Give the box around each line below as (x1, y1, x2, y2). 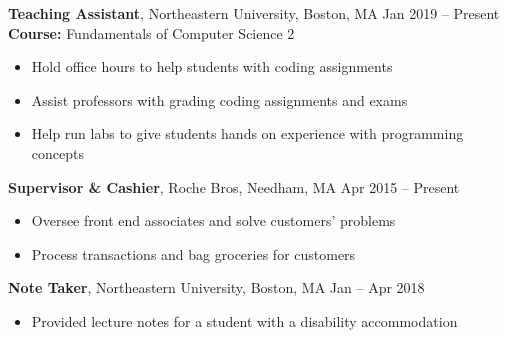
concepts (31, 142, 84, 163)
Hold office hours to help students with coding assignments (31, 56, 393, 77)
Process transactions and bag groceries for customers (31, 243, 356, 264)
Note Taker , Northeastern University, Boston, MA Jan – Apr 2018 (8, 277, 425, 298)
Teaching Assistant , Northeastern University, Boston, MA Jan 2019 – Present (8, 3, 500, 23)
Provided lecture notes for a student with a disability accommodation (31, 310, 458, 331)
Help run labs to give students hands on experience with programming (31, 123, 464, 144)
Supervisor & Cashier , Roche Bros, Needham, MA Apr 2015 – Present (8, 176, 460, 197)
